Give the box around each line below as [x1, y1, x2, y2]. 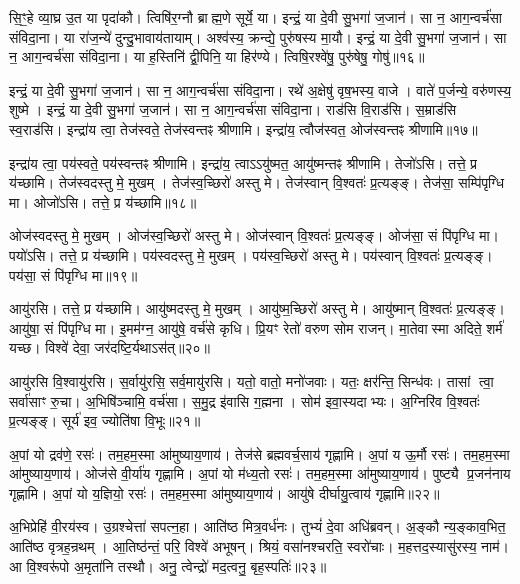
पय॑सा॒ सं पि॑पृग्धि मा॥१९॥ [9, 264, 138, 285]
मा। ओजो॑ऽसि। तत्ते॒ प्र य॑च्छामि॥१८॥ [9, 191, 197, 212]
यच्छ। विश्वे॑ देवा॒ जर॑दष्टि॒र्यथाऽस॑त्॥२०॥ [9, 337, 210, 358]
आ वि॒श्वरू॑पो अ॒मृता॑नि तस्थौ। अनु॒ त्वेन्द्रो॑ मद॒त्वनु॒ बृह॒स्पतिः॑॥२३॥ [9, 555, 327, 576]
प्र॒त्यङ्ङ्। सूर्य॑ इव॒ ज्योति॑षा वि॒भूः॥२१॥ [9, 410, 201, 431]
